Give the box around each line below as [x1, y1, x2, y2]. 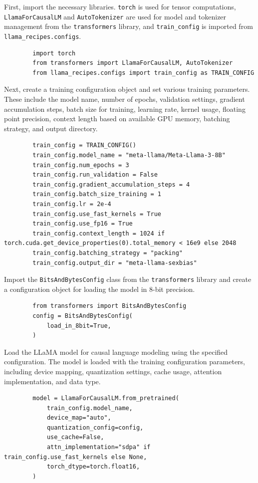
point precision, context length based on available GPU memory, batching [4, 113, 230, 124]
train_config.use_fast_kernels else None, [4, 453, 147, 461]
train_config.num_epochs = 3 [32, 161, 129, 169]
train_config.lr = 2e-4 [32, 200, 111, 208]
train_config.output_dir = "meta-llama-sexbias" [32, 259, 197, 266]
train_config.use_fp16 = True [32, 220, 133, 228]
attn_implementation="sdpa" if [46, 444, 151, 451]
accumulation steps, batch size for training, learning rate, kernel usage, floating [4, 103, 246, 114]
